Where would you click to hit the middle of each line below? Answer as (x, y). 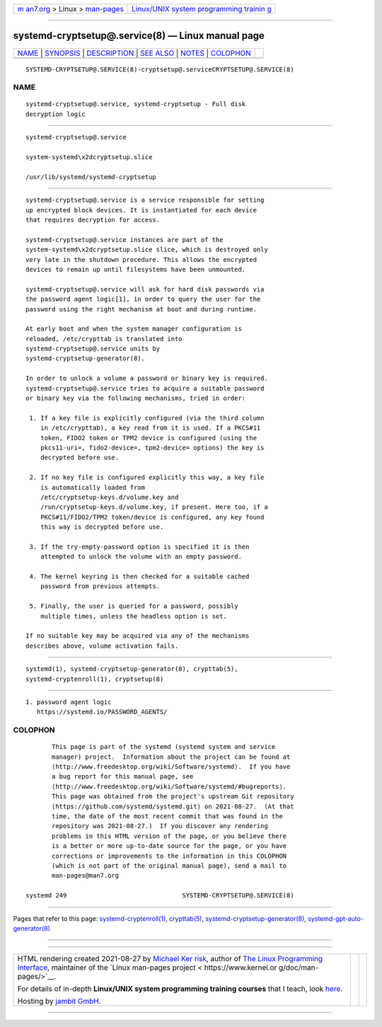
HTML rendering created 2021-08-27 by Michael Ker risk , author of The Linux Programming (170, 959)
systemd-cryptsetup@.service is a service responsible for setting (145, 200)
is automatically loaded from (92, 487)
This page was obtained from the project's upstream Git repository (173, 797)
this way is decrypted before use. (102, 527)
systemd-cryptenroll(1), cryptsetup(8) (95, 679)
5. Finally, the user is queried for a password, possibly (134, 606)
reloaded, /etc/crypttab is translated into (104, 339)
